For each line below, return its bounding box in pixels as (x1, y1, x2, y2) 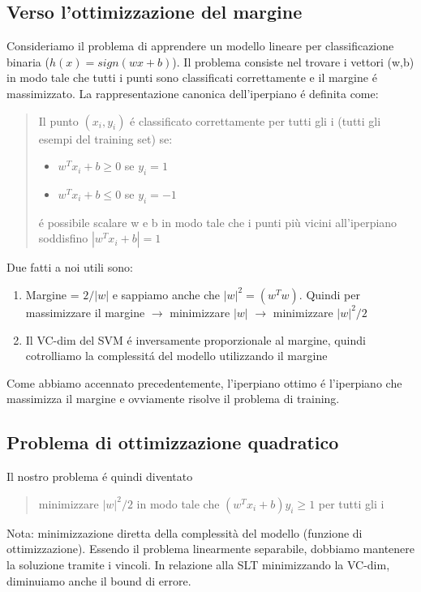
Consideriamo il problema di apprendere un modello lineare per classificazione (6, 37, 394, 54)
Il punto (38, 112, 79, 129)
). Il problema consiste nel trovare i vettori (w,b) (172, 53, 415, 70)
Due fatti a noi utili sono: (6, 259, 133, 276)
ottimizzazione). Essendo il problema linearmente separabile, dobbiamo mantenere (6, 540, 415, 557)
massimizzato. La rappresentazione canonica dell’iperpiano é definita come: (6, 84, 379, 101)
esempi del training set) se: (38, 130, 173, 147)
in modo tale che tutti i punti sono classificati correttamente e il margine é (6, 69, 377, 86)
